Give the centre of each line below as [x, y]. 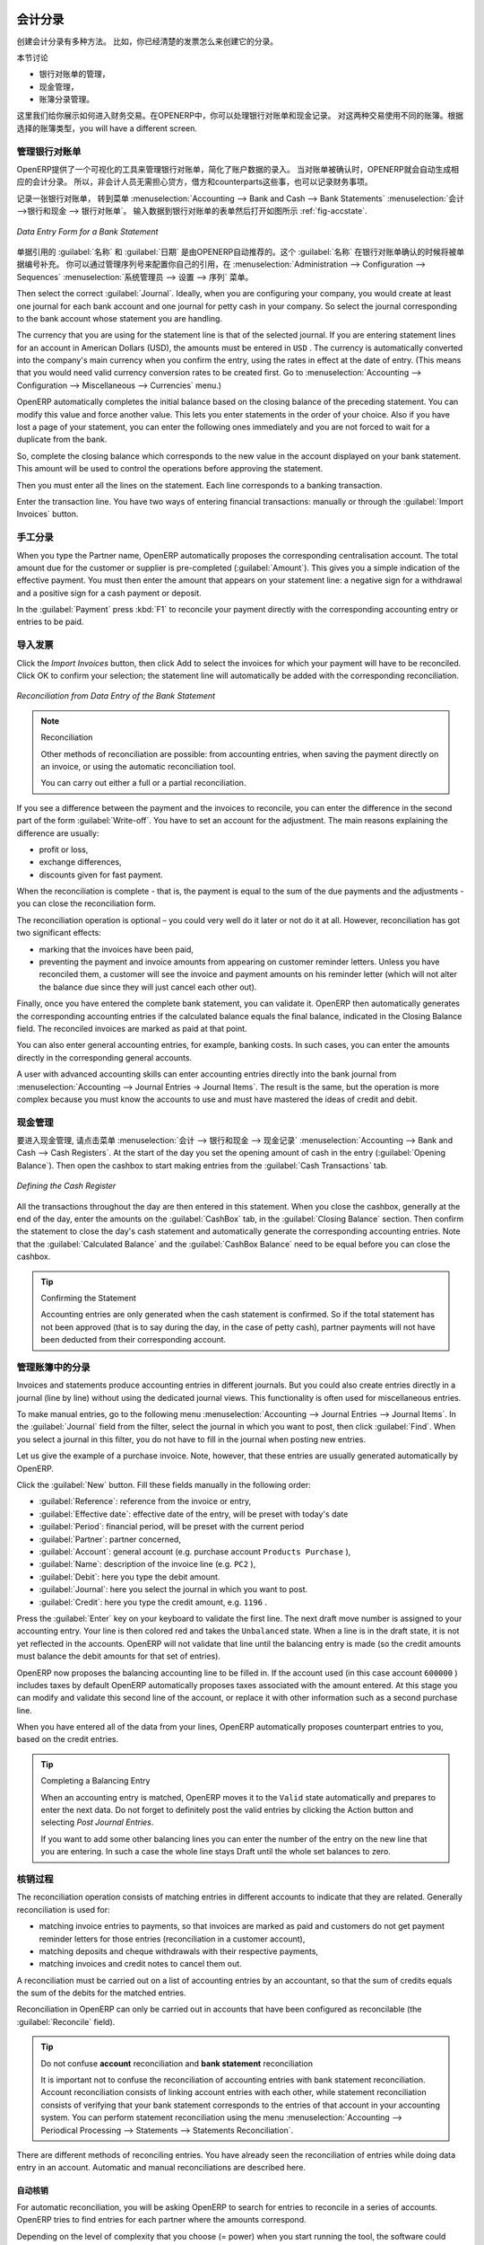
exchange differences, [80, 862]
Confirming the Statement [88, 1298]
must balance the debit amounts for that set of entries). [119, 1656]
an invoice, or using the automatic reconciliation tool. [138, 766]
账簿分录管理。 [66, 100]
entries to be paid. [50, 622]
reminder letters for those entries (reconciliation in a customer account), [172, 1939]
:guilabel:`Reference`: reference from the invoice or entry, [145, 1501]
